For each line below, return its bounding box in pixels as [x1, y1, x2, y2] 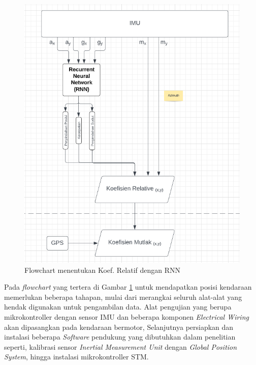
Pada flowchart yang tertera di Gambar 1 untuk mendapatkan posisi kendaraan [4, 282, 252, 292]
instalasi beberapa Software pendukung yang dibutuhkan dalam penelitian [4, 331, 236, 342]
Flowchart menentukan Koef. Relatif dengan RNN [24, 264, 181, 275]
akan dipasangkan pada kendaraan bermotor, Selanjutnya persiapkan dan [4, 321, 234, 332]
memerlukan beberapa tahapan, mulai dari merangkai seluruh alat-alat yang [4, 291, 242, 302]
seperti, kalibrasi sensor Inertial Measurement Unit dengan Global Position [4, 341, 237, 352]
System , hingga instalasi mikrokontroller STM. [4, 351, 149, 362]
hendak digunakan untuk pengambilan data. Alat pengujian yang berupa [4, 301, 232, 312]
